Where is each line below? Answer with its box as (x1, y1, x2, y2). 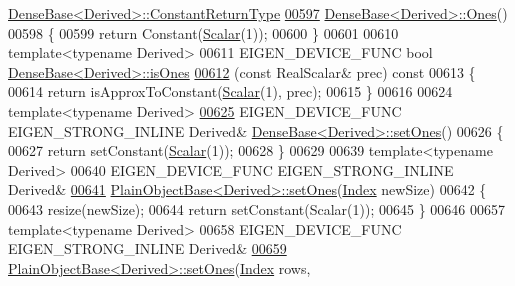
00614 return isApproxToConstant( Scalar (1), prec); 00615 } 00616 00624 (8, 81, 453, 102)
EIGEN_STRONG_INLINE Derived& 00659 (8, 238, 287, 259)
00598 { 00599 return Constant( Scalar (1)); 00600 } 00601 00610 (8, 22, 399, 43)
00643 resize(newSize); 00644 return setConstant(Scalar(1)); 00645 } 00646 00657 (8, 198, 505, 219)
